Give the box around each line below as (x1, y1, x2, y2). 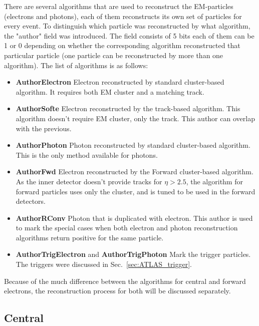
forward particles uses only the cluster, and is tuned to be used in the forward (16, 186, 255, 196)
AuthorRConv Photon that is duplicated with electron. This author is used (16, 212, 253, 223)
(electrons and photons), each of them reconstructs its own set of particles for (4, 11, 242, 21)
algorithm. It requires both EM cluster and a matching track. (16, 86, 204, 97)
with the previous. (16, 123, 72, 133)
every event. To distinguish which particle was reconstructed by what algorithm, (4, 21, 250, 31)
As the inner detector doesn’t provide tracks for (16, 176, 162, 186)
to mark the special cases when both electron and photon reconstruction (16, 222, 238, 233)
